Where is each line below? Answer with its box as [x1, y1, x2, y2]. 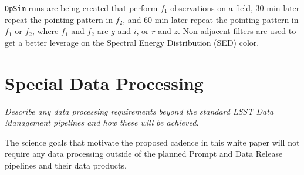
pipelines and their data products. [5, 159, 127, 171]
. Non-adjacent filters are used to [177, 25, 296, 37]
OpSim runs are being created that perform [5, 2, 158, 14]
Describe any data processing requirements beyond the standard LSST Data [5, 105, 274, 117]
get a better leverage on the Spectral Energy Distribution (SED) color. [5, 36, 259, 48]
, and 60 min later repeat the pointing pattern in [123, 13, 299, 25]
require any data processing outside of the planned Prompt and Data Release [5, 147, 283, 160]
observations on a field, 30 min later [170, 2, 300, 14]
